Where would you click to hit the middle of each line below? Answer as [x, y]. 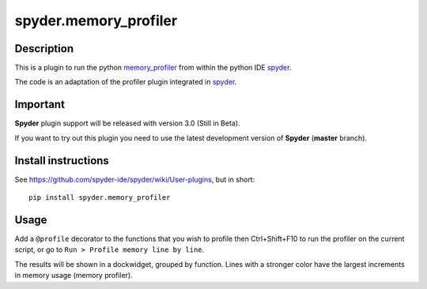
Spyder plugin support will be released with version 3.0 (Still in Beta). [127, 123]
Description [44, 49]
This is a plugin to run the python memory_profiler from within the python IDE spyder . [153, 68]
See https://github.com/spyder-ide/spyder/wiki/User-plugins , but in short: [135, 179]
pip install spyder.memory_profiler [100, 198]
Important [40, 105]
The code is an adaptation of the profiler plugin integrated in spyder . [126, 82]
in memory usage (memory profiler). [74, 276]
